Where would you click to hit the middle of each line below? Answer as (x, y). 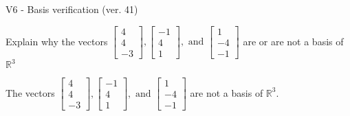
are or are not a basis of (293, 41)
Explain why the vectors (57, 41)
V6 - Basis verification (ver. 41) (72, 9)
